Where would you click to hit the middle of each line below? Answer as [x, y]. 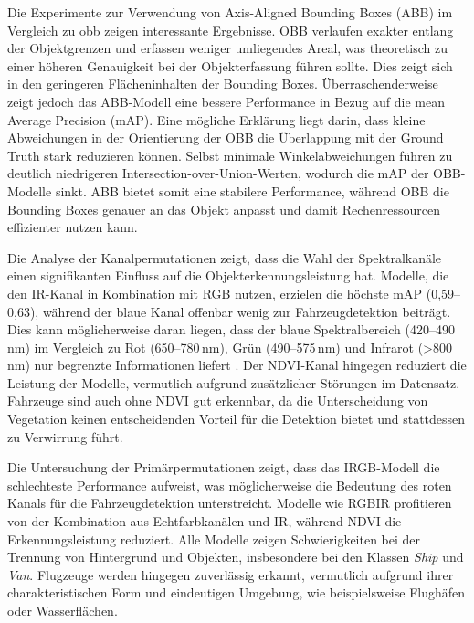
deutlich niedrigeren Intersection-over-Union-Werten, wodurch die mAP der [218, 173]
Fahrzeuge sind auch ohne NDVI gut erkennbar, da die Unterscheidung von [218, 401]
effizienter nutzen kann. [73, 227]
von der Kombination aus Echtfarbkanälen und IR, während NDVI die [205, 521]
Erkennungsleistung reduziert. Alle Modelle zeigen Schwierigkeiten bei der [214, 539]
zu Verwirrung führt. [65, 436]
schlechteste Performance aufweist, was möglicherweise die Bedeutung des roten [230, 485]
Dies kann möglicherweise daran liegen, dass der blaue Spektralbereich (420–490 [231, 329]
